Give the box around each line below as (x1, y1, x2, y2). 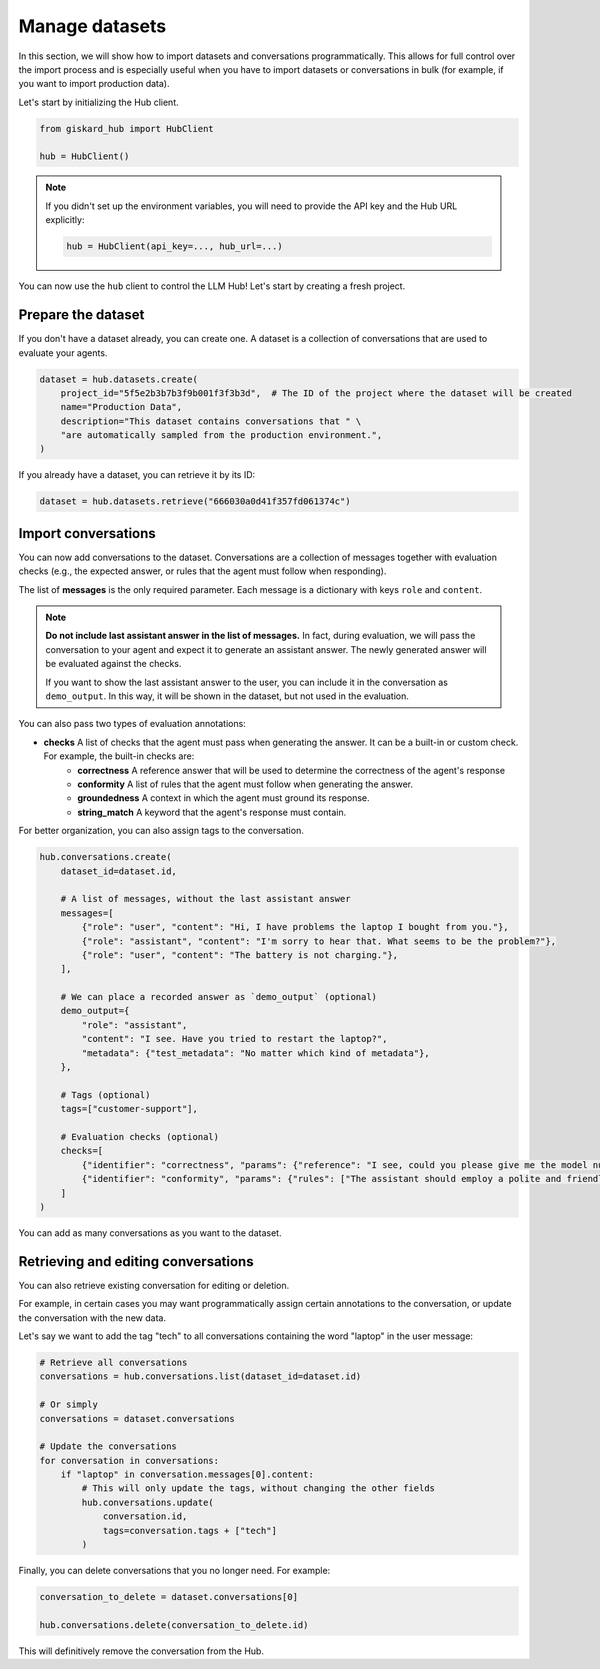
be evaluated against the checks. (45, 658, 182, 670)
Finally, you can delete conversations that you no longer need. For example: (18, 1565, 331, 1577)
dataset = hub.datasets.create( (39, 373, 199, 385)
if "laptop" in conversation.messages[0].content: (60, 1469, 314, 1480)
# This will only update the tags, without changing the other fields (81, 1483, 435, 1494)
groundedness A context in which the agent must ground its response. (77, 792, 370, 804)
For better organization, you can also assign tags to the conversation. (18, 825, 304, 837)
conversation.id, (102, 1511, 188, 1522)
